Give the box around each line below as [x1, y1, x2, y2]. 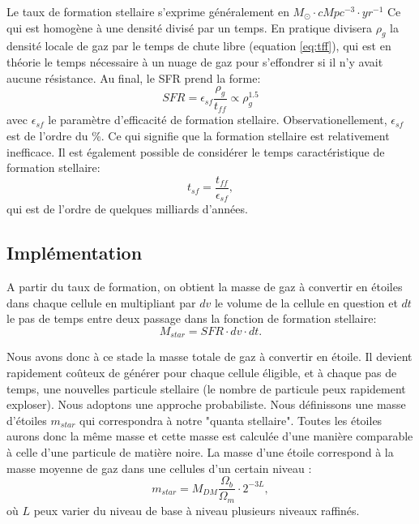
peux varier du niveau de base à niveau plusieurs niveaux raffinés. [33, 501, 360, 518]
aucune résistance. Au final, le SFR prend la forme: [6, 69, 261, 86]
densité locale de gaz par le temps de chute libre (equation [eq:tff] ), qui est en [6, 37, 391, 54]
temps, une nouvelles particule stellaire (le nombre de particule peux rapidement [6, 380, 406, 397]
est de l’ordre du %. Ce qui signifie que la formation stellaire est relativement [6, 127, 390, 144]
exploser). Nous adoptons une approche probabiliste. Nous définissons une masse [6, 396, 406, 413]
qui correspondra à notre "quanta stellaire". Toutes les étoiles [79, 411, 383, 428]
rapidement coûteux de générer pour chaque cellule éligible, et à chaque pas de [6, 363, 397, 380]
